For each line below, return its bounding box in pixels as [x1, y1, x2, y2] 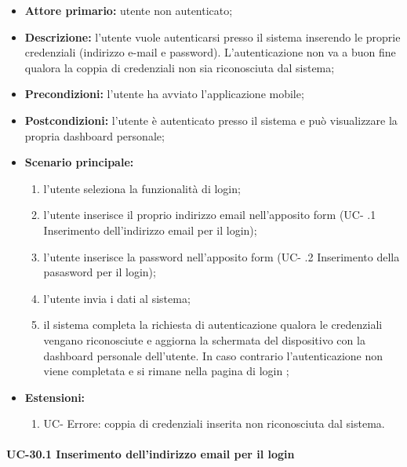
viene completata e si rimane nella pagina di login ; [43, 363, 289, 379]
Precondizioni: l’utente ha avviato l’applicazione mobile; [24, 86, 304, 102]
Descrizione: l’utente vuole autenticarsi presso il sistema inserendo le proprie [24, 28, 401, 45]
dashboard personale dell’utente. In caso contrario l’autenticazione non [43, 347, 383, 363]
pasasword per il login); [43, 264, 156, 280]
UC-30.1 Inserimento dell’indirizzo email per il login [6, 446, 295, 462]
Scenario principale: [24, 154, 134, 170]
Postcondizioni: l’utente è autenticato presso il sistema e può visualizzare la [24, 111, 398, 128]
